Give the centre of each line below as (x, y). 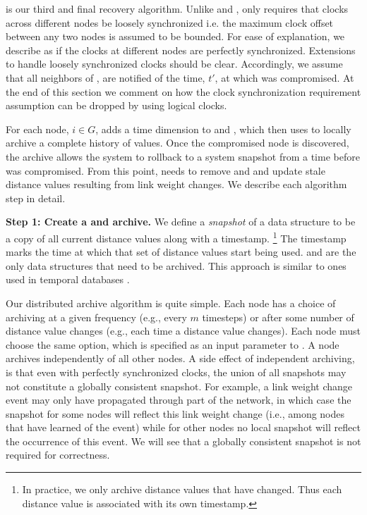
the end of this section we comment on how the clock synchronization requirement (183, 91)
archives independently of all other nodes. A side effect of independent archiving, (180, 358)
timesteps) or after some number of (278, 317)
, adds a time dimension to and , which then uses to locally (223, 129)
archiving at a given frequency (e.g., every (96, 317)
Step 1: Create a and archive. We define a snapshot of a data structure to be (181, 222)
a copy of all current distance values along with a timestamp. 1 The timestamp (176, 237)
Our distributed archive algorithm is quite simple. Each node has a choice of (171, 303)
